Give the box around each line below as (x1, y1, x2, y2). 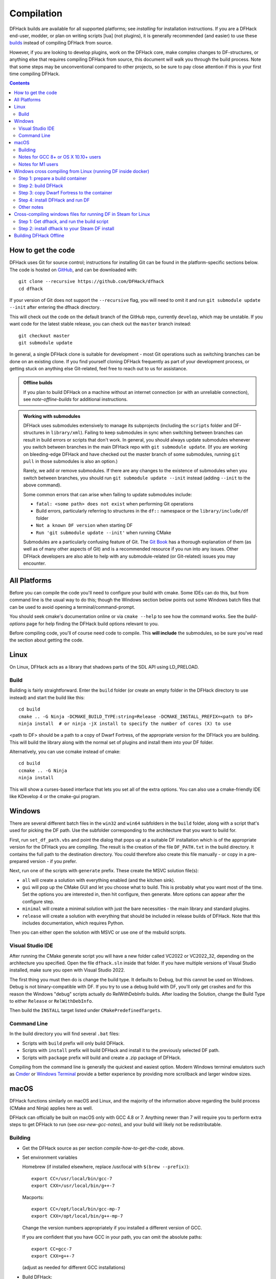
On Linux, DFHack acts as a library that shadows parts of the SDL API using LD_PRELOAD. (9, 664, 199, 670)
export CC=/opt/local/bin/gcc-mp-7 (31, 1206, 121, 1212)
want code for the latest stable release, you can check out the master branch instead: (9, 321, 192, 327)
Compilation (9, 8, 62, 19)
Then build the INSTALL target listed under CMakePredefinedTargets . (9, 1007, 162, 1013)
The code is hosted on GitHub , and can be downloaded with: (9, 267, 137, 273)
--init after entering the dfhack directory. (9, 304, 101, 311)
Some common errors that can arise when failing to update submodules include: (23, 491, 192, 497)
